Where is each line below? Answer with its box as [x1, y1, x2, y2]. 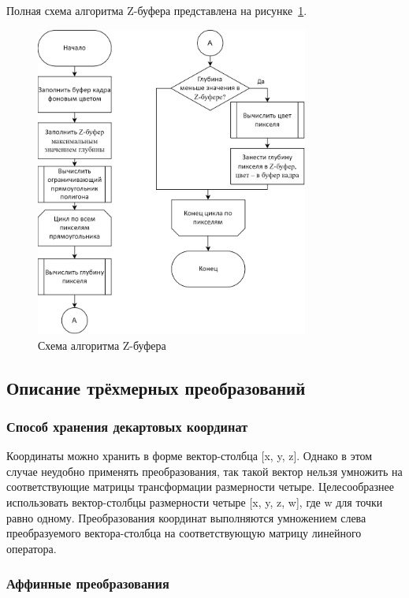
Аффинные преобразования [6, 574, 169, 593]
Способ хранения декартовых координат [6, 416, 248, 436]
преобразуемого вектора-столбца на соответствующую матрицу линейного [6, 525, 362, 541]
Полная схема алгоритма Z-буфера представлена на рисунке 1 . [6, 2, 307, 18]
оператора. [6, 540, 57, 556]
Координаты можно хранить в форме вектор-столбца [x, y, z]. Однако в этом [6, 448, 373, 464]
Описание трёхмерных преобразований [6, 375, 306, 399]
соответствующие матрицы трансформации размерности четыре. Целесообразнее [6, 478, 394, 495]
